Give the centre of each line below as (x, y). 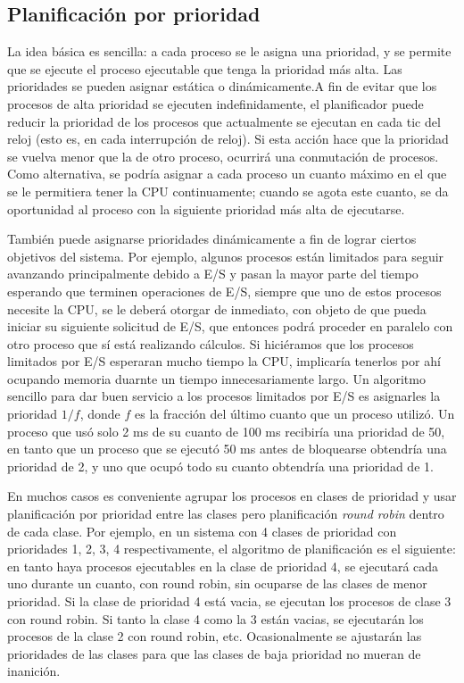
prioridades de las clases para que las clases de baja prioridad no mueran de (214, 653)
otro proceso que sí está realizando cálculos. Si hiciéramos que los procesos (211, 343)
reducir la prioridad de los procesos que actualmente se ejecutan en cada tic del (224, 121)
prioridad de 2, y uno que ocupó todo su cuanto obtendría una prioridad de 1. (220, 466)
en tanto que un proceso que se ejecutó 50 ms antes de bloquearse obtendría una (227, 449)
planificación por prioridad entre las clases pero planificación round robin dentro (226, 514)
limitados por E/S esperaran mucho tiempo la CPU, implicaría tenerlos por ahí (224, 361)
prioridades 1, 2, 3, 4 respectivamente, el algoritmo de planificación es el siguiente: (232, 549)
